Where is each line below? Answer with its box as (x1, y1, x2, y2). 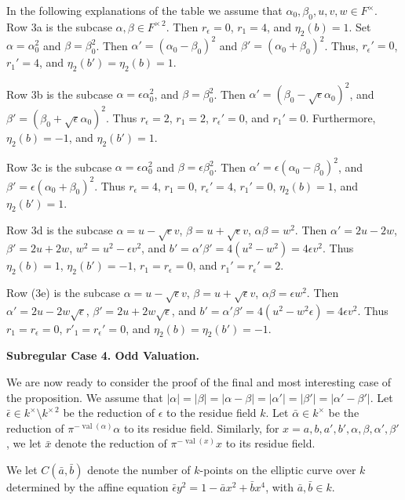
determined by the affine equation (6, 478, 169, 495)
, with (265, 478, 294, 495)
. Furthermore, (305, 109, 376, 125)
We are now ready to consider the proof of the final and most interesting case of (6, 373, 392, 389)
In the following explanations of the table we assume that (6, 2, 283, 18)
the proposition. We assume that (6, 389, 163, 405)
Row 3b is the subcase (6, 85, 113, 102)
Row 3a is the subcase (6, 18, 112, 34)
